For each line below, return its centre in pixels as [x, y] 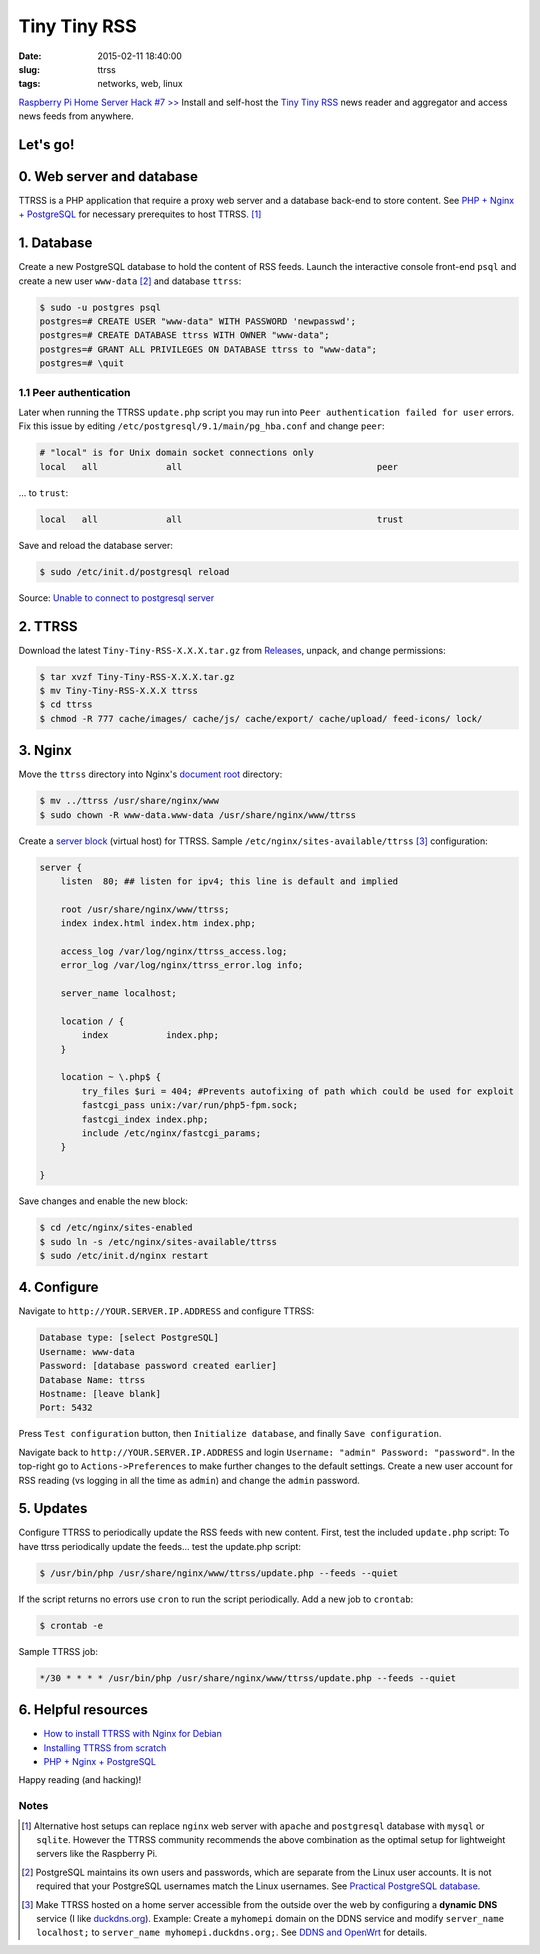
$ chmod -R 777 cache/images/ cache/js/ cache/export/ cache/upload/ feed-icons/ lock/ [261, 718]
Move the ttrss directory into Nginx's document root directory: [150, 774]
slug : [29, 69]
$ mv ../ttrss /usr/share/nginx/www [129, 801]
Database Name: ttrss [92, 1379]
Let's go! [46, 144]
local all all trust [221, 519]
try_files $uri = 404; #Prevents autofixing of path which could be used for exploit [298, 1091]
